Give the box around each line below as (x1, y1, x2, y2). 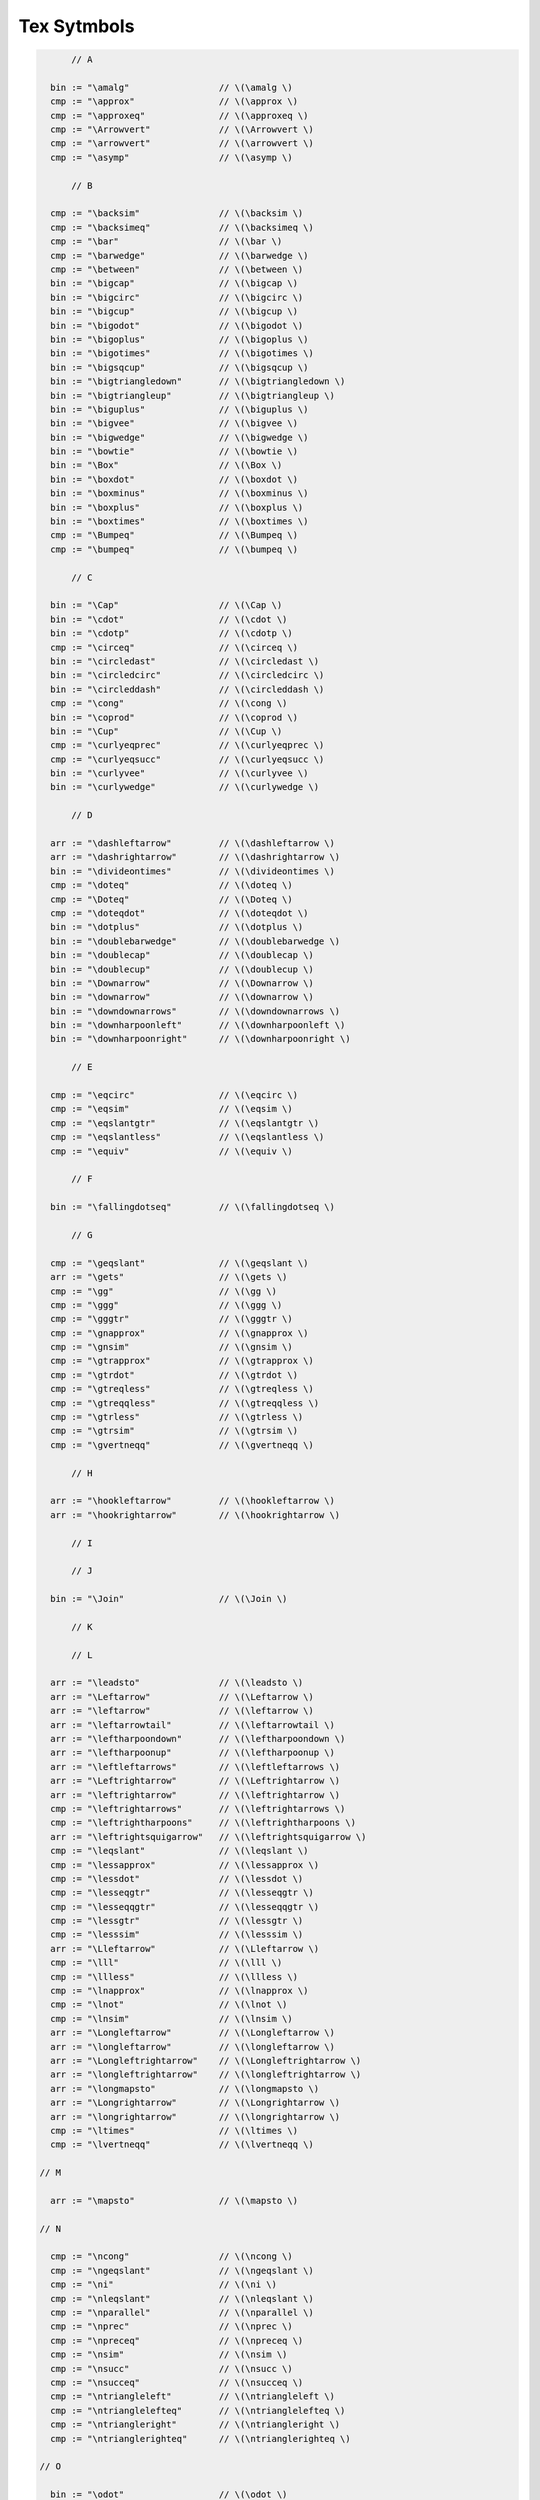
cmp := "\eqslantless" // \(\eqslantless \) (50, 1131, 325, 1143)
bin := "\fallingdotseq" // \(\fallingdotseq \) (50, 1201, 335, 1213)
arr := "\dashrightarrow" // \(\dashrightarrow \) (50, 851, 341, 863)
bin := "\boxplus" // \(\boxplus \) (50, 501, 304, 513)
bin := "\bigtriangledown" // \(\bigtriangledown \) (50, 376, 346, 387)
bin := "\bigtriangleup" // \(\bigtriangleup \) (50, 390, 335, 401)
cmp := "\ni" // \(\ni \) (50, 2279, 277, 2290)
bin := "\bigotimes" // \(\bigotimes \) (50, 348, 314, 359)
